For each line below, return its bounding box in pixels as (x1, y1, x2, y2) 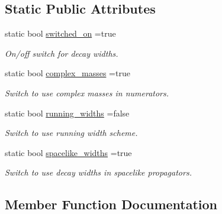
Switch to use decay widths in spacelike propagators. (5, 166, 192, 179)
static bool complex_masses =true (5, 67, 130, 79)
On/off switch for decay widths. (5, 47, 118, 59)
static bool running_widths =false (5, 106, 130, 119)
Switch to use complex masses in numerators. (5, 86, 169, 99)
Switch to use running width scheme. (5, 127, 138, 139)
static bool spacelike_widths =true (5, 146, 132, 158)
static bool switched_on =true (5, 27, 116, 40)
